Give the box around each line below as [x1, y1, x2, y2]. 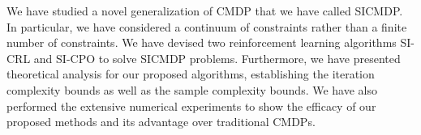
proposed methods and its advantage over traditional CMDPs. [6, 113, 316, 130]
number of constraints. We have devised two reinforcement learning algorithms [6, 34, 397, 51]
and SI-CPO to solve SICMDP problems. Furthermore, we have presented [33, 49, 401, 66]
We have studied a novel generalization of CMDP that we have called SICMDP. [6, 2, 403, 19]
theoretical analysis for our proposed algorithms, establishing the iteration [6, 65, 375, 82]
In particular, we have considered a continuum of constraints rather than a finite [6, 18, 407, 35]
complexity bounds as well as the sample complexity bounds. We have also [6, 81, 377, 98]
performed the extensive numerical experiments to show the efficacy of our [6, 97, 376, 114]
